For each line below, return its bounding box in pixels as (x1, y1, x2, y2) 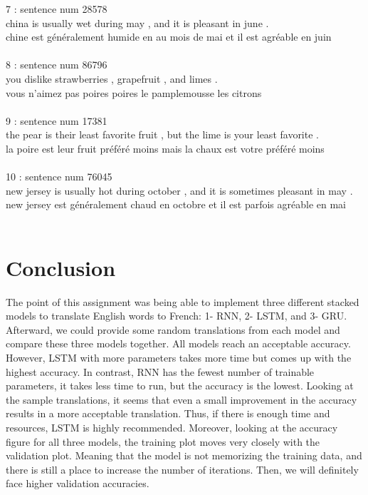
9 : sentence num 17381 (6, 113, 107, 128)
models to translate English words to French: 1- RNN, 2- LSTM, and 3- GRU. (6, 308, 347, 323)
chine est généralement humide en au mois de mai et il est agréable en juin (6, 29, 332, 44)
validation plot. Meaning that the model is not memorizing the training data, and (6, 448, 362, 463)
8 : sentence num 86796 (6, 57, 107, 72)
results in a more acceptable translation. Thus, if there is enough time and (6, 406, 330, 421)
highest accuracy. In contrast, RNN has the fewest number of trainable (6, 364, 315, 379)
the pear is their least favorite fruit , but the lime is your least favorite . (6, 127, 319, 142)
